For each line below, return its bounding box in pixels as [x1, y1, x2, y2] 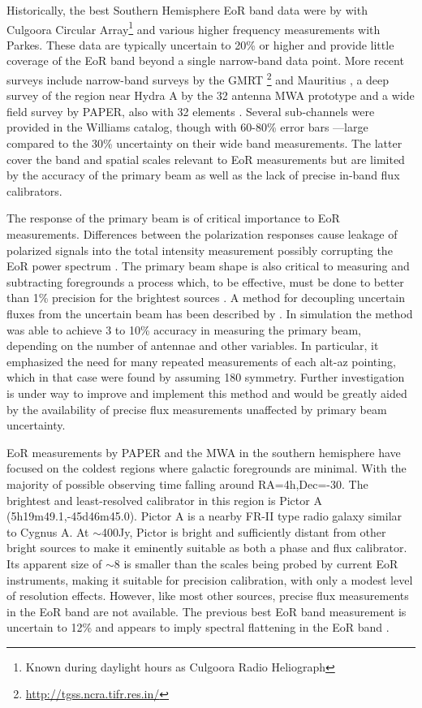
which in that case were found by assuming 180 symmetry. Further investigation [6, 369, 405, 386]
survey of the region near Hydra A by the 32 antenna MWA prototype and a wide [6, 87, 415, 104]
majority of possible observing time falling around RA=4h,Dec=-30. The [6, 475, 368, 492]
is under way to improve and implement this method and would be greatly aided [6, 384, 407, 401]
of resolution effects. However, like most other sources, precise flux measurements [6, 587, 409, 604]
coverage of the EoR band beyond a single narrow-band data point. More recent [6, 52, 404, 69]
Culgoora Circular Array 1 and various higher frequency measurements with [6, 18, 381, 37]
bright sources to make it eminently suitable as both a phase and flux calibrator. [6, 539, 407, 556]
